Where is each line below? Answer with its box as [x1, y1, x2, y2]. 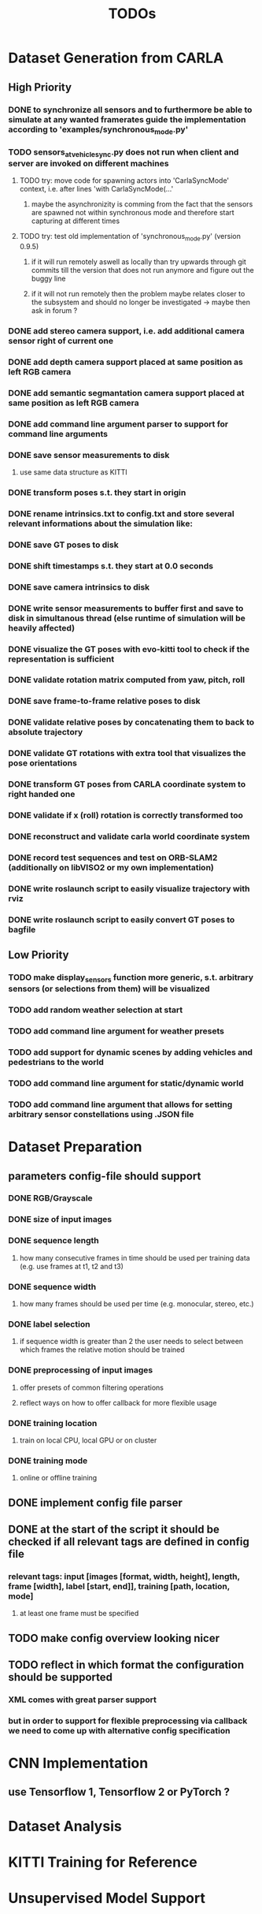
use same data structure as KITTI [19, 467, 127, 477]
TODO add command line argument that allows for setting [8, 1099, 233, 1110]
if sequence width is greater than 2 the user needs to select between [19, 1337, 244, 1346]
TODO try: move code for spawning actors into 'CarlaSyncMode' [19, 176, 230, 185]
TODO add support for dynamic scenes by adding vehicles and [8, 1047, 253, 1058]
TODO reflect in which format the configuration [8, 1659, 245, 1672]
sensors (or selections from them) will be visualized [8, 983, 210, 994]
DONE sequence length [8, 1235, 100, 1246]
